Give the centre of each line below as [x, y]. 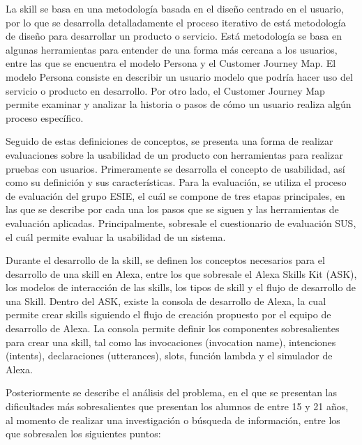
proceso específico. [45, 117]
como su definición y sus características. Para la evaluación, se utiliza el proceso [176, 182]
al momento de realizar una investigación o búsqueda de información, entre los [173, 420]
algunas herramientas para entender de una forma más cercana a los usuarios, [172, 49]
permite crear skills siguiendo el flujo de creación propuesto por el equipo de [168, 314]
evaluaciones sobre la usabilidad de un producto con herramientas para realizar [174, 154]
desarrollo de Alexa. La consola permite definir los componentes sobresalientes [173, 328]
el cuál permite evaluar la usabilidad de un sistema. [116, 236]
